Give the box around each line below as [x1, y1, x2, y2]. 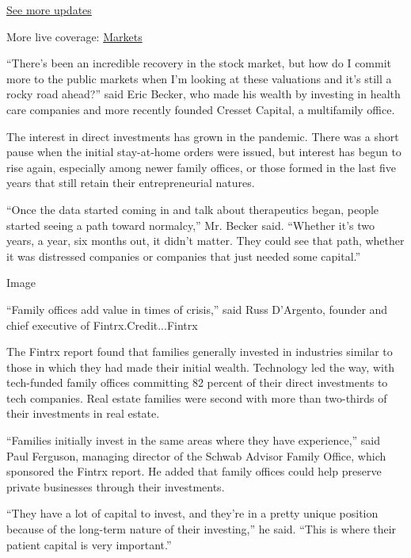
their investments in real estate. [6, 405, 160, 422]
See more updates [6, 2, 92, 17]
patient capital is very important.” [6, 536, 172, 552]
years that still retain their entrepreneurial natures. [6, 174, 255, 191]
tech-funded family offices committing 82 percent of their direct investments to [6, 374, 388, 391]
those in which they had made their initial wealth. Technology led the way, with [6, 358, 395, 375]
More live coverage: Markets [6, 28, 143, 44]
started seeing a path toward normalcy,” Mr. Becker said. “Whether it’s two [6, 216, 375, 233]
